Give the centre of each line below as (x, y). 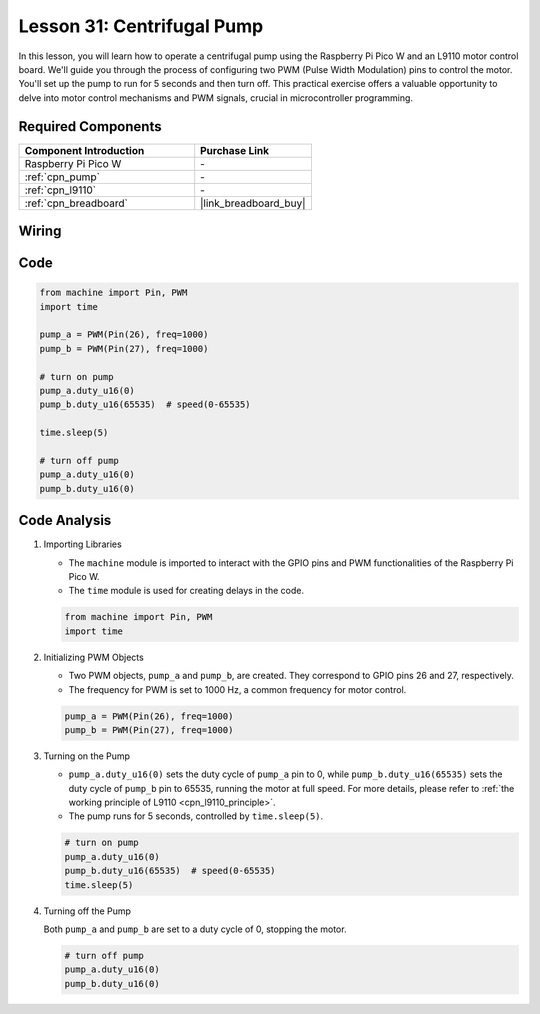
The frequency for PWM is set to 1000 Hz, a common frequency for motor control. (237, 689)
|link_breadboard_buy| (253, 203)
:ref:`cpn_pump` (62, 177)
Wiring (40, 231)
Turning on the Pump (86, 756)
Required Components (90, 126)
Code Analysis (65, 520)
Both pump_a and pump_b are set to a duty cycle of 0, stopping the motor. (195, 929)
